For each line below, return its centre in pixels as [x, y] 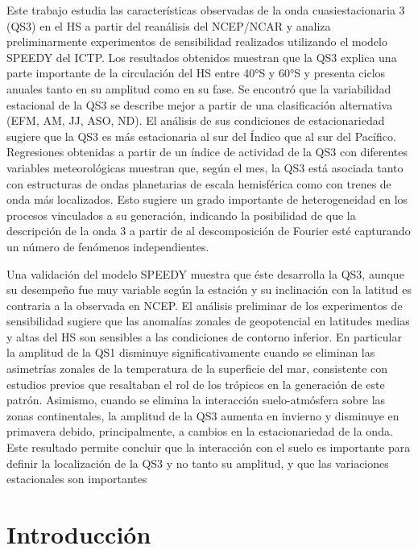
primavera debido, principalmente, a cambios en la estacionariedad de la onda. [200, 431]
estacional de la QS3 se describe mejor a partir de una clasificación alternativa [200, 104]
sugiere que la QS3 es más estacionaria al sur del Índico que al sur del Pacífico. [201, 136]
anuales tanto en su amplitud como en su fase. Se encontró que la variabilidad [199, 88]
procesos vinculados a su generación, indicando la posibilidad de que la [181, 215]
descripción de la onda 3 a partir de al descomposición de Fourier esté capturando [209, 231]
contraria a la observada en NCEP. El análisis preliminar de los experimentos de [205, 305]
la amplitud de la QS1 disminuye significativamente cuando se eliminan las [191, 352]
